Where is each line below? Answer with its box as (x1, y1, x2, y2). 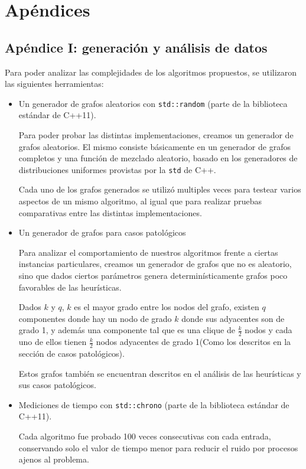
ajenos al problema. (18, 453, 89, 465)
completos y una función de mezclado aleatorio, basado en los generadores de (18, 152, 298, 164)
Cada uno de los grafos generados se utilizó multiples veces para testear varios (18, 183, 301, 196)
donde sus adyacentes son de (181, 312, 285, 324)
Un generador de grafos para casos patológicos (18, 226, 186, 239)
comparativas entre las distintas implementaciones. (18, 206, 202, 219)
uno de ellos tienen (18, 336, 87, 348)
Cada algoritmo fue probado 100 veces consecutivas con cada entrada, (18, 430, 271, 442)
